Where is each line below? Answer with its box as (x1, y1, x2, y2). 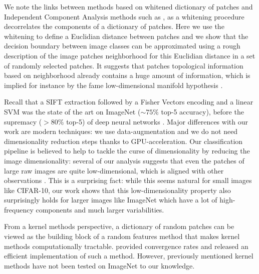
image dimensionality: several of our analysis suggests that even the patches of (4, 155, 244, 165)
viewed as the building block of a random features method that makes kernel (4, 231, 240, 241)
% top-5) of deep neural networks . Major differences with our (58, 116, 248, 126)
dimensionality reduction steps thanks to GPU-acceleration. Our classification (4, 135, 243, 146)
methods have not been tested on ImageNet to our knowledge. (4, 260, 195, 270)
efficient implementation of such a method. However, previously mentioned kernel (4, 250, 253, 261)
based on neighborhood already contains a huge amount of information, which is (4, 70, 250, 80)
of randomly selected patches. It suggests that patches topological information (4, 60, 243, 70)
